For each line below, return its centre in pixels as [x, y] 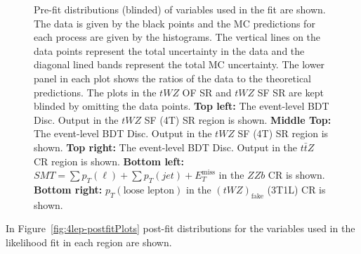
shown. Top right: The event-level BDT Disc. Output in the [166, 147]
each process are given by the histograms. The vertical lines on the [177, 37]
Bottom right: [68, 189]
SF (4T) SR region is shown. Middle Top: [238, 119]
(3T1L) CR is [296, 189]
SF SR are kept [290, 92]
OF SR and [207, 92]
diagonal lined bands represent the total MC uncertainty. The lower [179, 64]
